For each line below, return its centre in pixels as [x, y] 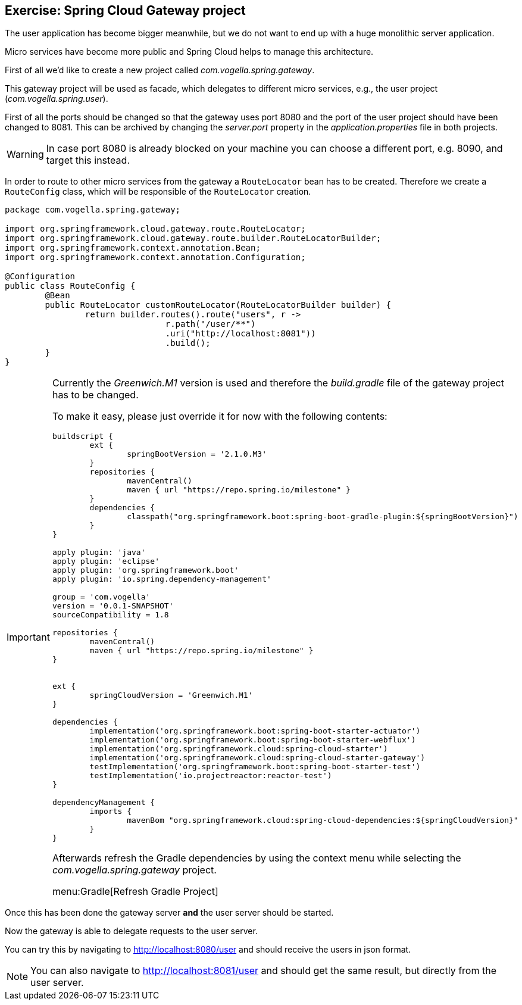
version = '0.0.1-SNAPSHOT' [113, 606]
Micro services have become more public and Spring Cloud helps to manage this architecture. [189, 52]
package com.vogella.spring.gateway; [93, 210]
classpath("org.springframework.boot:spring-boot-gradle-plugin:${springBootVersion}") [323, 517]
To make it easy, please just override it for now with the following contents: [220, 416]
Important [28, 637]
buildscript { [82, 436]
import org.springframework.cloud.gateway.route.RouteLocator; [155, 229]
